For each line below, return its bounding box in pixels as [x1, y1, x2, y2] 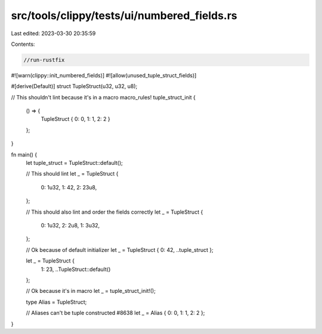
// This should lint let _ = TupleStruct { [26, 170, 119, 177]
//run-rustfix [23, 57, 65, 63]
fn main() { [11, 151, 38, 158]
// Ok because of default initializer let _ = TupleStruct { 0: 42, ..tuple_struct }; [26, 246, 214, 253]
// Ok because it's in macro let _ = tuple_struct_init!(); [26, 288, 156, 295]
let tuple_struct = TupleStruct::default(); [26, 160, 123, 167]
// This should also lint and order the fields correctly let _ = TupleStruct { [26, 208, 203, 216]
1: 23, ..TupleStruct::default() [41, 266, 111, 273]
